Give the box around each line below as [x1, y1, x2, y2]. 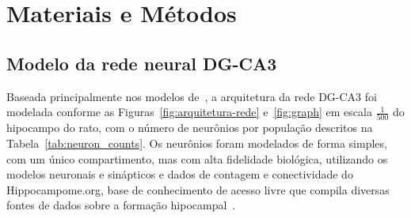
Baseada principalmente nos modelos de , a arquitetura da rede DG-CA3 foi [6, 88, 377, 104]
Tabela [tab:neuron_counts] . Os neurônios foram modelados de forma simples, [6, 135, 387, 152]
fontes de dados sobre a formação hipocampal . [6, 197, 236, 213]
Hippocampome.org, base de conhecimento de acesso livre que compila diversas [6, 181, 390, 197]
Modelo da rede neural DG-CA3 [6, 51, 277, 75]
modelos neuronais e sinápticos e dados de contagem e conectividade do [6, 166, 353, 182]
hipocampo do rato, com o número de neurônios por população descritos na [6, 119, 373, 136]
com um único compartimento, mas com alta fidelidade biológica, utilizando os [6, 150, 388, 167]
